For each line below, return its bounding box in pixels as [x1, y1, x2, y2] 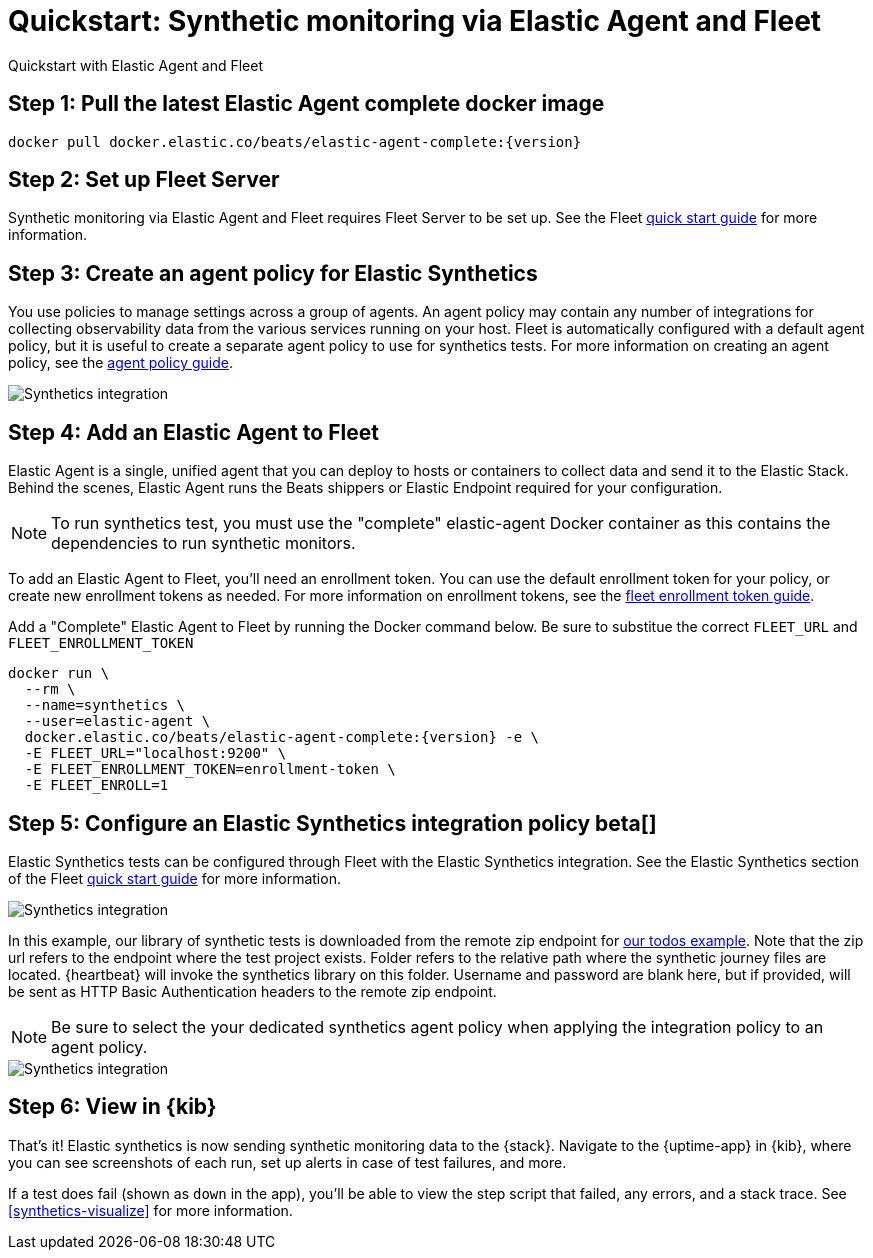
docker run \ [8, 665, 110, 682]
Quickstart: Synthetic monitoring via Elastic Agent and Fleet [8, 4, 822, 38]
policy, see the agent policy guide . [8, 354, 234, 372]
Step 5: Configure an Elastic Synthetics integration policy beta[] [8, 810, 657, 836]
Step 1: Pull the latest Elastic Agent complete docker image [8, 91, 605, 117]
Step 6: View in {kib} [8, 1094, 217, 1120]
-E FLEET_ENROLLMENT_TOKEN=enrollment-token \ [24, 761, 396, 778]
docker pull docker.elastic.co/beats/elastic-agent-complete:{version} [8, 133, 582, 150]
